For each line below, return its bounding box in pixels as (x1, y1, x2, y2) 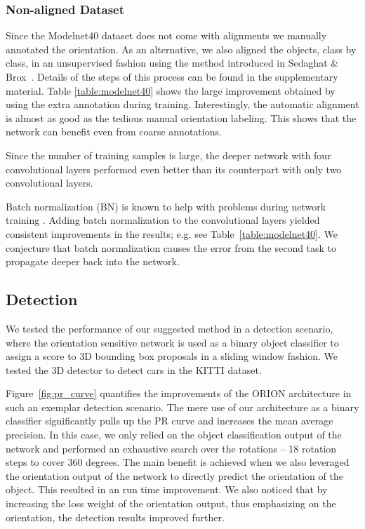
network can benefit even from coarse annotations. (6, 124, 222, 139)
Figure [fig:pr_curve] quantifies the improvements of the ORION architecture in (6, 386, 352, 401)
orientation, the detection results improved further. (6, 509, 225, 524)
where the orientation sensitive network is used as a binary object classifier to (6, 335, 339, 349)
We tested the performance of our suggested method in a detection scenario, (6, 321, 333, 335)
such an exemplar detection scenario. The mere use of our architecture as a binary (6, 399, 359, 414)
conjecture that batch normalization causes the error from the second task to (6, 240, 337, 255)
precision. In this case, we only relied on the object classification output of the (6, 427, 342, 442)
